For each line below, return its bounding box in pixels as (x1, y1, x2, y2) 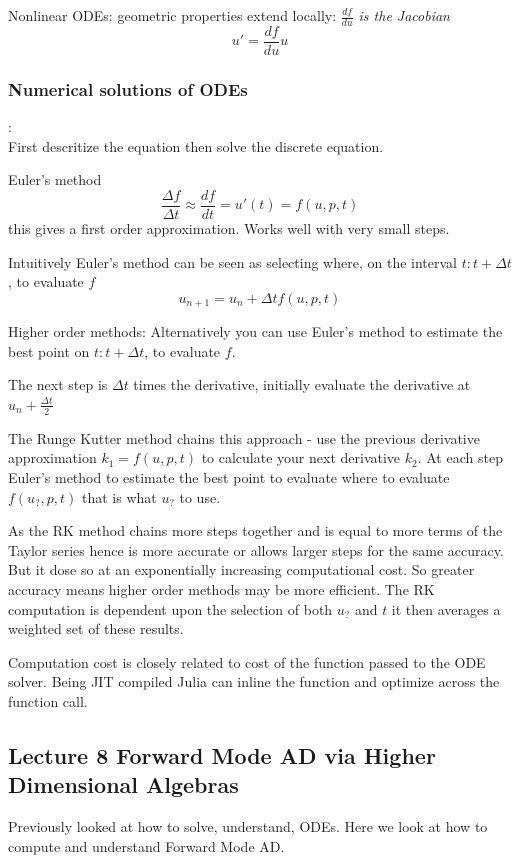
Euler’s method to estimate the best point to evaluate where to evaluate (8, 466, 450, 487)
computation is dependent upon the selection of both (8, 598, 333, 619)
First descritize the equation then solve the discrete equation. (8, 135, 384, 156)
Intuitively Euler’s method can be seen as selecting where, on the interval (8, 251, 457, 272)
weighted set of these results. (8, 618, 184, 639)
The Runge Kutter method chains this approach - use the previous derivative (8, 427, 480, 448)
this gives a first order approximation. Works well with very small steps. (8, 217, 450, 238)
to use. (179, 486, 221, 507)
